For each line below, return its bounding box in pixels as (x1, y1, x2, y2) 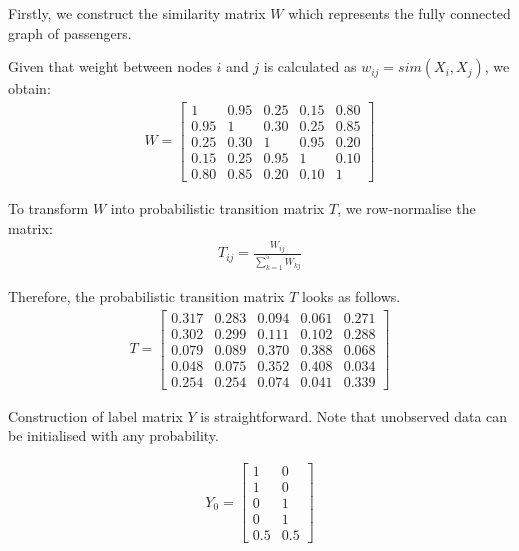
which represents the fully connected (288, 3, 511, 23)
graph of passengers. (8, 22, 132, 43)
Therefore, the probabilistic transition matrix (8, 285, 285, 306)
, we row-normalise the (337, 197, 476, 218)
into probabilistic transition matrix (110, 197, 325, 218)
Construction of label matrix (8, 405, 183, 426)
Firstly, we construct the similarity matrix (8, 3, 266, 23)
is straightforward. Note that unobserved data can (200, 405, 508, 426)
